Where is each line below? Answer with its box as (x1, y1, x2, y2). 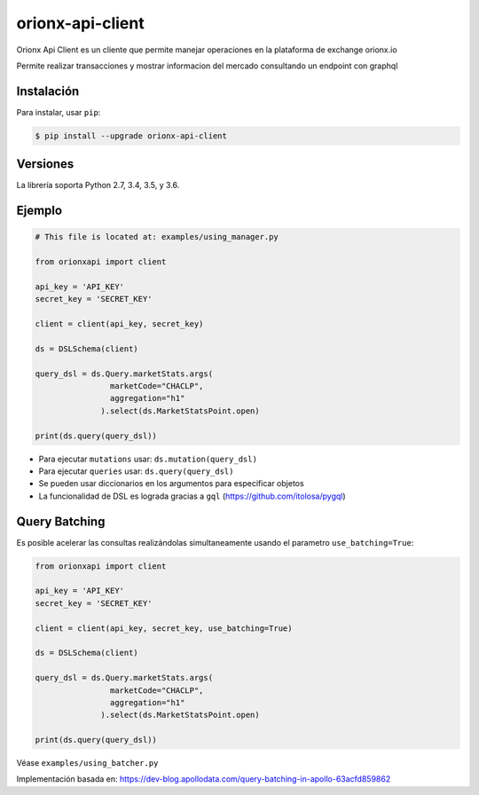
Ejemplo (16, 203, 62, 218)
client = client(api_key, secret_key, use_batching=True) (35, 623, 293, 634)
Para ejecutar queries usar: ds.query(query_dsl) (38, 466, 234, 476)
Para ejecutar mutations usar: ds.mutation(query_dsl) (38, 453, 257, 464)
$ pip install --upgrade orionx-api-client (35, 130, 228, 141)
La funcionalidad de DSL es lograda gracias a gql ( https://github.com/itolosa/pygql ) (38, 491, 346, 501)
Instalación (16, 83, 80, 98)
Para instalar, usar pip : (16, 106, 101, 117)
